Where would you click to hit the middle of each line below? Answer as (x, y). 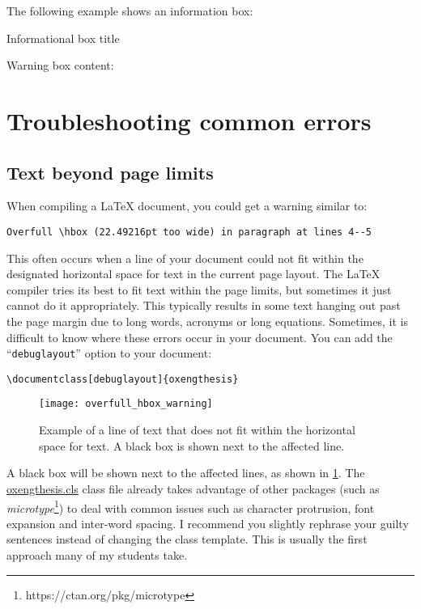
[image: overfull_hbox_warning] (126, 404)
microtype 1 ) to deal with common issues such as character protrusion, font (191, 506)
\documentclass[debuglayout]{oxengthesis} (123, 379)
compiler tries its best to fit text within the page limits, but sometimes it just (199, 289)
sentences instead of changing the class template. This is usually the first (187, 539)
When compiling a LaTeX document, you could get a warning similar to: (187, 206)
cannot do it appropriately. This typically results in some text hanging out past (204, 305)
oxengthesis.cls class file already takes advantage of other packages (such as (193, 488)
